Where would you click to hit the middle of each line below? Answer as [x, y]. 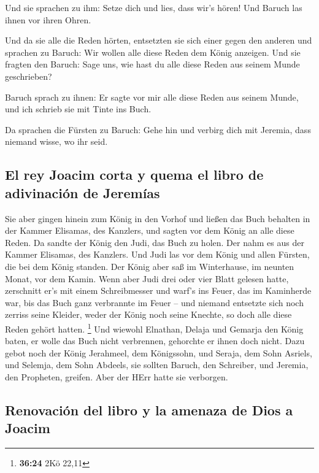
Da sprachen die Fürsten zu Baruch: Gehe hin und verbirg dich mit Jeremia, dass [158, 129]
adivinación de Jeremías [83, 192]
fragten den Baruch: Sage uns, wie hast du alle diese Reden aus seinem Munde [152, 64]
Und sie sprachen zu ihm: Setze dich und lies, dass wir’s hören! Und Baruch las [154, 7]
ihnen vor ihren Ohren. [48, 19]
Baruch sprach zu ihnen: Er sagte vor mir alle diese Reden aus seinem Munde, [152, 97]
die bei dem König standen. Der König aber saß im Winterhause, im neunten [150, 266]
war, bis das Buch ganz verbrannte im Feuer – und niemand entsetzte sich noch [154, 302]
